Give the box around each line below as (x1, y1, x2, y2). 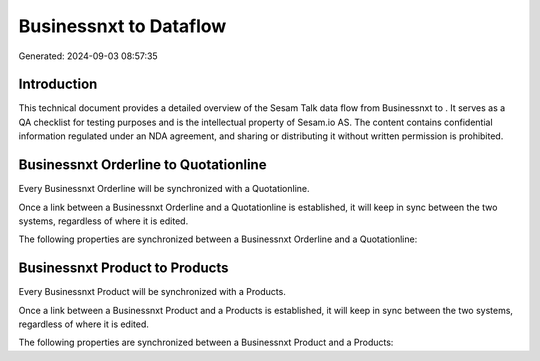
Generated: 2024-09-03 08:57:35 (18, 50, 159, 62)
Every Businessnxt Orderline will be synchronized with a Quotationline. (18, 183, 310, 195)
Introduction (18, 76, 98, 93)
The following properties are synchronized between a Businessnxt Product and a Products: (18, 336, 394, 349)
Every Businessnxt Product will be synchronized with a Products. (18, 286, 287, 298)
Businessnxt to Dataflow (18, 15, 227, 37)
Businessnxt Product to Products (18, 260, 229, 277)
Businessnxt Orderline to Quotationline (18, 156, 267, 174)
